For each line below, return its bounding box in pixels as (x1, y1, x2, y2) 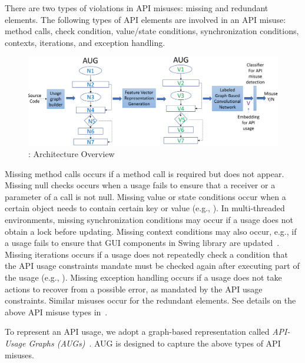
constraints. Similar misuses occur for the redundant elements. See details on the (5, 294, 296, 307)
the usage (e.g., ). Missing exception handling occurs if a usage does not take (5, 271, 282, 284)
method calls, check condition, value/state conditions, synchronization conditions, (5, 25, 299, 37)
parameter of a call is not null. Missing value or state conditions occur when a (5, 190, 286, 202)
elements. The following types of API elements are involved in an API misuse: (5, 13, 286, 25)
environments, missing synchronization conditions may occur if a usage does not (5, 214, 293, 226)
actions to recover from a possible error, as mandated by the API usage (5, 282, 263, 295)
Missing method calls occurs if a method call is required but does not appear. (5, 167, 284, 179)
